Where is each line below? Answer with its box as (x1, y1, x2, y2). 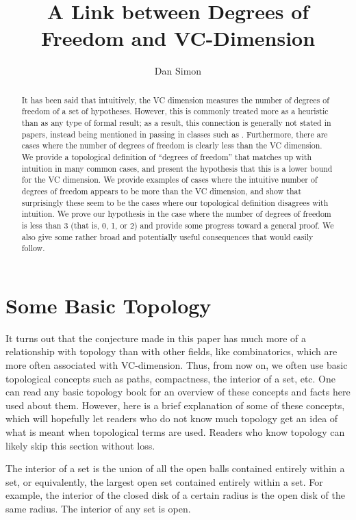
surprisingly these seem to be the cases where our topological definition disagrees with (21, 196, 329, 208)
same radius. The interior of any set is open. (5, 501, 191, 515)
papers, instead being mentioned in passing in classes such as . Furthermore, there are (21, 128, 328, 140)
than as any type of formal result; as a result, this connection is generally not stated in (21, 117, 331, 129)
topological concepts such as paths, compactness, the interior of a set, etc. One (5, 371, 336, 385)
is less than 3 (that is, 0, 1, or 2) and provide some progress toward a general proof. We (21, 219, 334, 231)
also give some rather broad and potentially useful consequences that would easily (21, 231, 314, 242)
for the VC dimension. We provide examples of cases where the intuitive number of (21, 174, 318, 185)
